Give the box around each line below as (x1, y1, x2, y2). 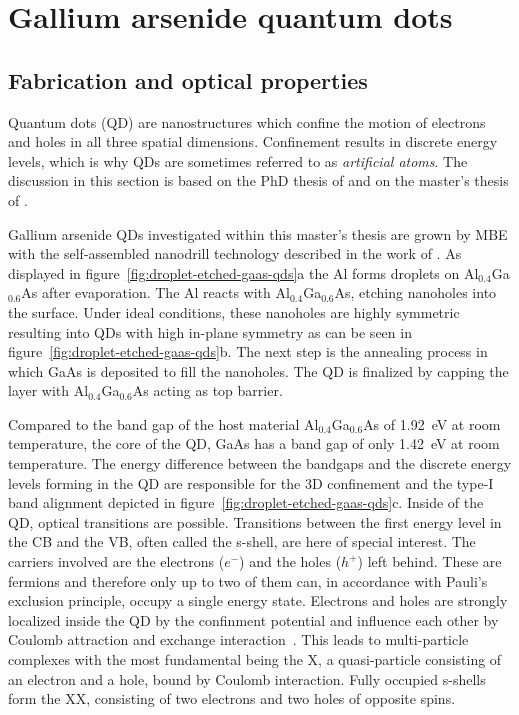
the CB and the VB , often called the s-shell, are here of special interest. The (8, 531, 476, 552)
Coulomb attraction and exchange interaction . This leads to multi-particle (8, 629, 469, 650)
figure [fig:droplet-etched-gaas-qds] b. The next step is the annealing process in (8, 341, 488, 362)
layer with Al (8, 380, 89, 401)
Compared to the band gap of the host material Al (8, 413, 319, 434)
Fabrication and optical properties (8, 64, 368, 95)
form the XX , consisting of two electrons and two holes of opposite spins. (8, 688, 456, 709)
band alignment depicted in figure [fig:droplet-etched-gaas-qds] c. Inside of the (8, 492, 484, 513)
